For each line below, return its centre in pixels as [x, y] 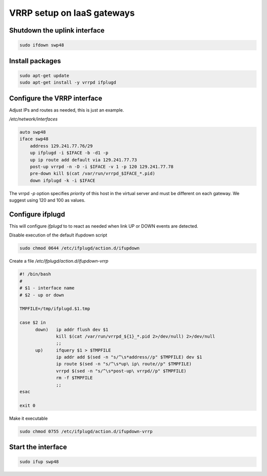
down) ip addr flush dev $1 [72, 329]
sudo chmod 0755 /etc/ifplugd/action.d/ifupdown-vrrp [86, 431]
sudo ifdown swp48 [42, 45]
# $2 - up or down [42, 295]
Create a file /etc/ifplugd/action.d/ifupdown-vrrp [59, 261]
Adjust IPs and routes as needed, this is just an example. [67, 110]
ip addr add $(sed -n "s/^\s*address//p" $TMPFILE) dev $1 [129, 357]
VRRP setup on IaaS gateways [72, 13]
